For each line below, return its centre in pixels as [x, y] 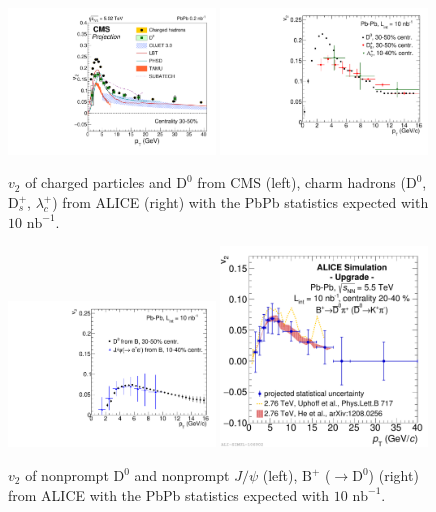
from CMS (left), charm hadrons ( [301, 182]
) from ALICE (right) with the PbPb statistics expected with [240, 202]
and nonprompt [182, 475]
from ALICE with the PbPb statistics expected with [169, 494]
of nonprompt [67, 475]
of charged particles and [98, 182]
